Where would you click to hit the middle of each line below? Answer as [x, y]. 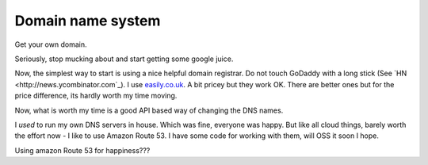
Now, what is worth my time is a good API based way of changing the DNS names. [149, 110]
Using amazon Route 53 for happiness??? [82, 150]
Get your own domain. [51, 44]
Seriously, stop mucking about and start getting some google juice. [124, 59]
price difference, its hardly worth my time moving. [96, 96]
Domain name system [88, 21]
